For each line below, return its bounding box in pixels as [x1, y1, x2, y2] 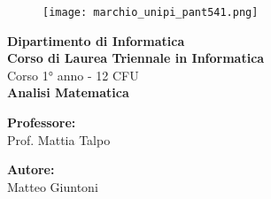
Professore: [7, 113, 76, 132]
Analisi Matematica [7, 83, 129, 102]
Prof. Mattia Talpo [7, 130, 111, 149]
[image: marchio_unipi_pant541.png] [43, 6, 259, 19]
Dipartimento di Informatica [7, 31, 185, 50]
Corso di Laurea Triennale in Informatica [7, 49, 265, 67]
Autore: [7, 160, 55, 179]
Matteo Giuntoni [7, 177, 98, 195]
